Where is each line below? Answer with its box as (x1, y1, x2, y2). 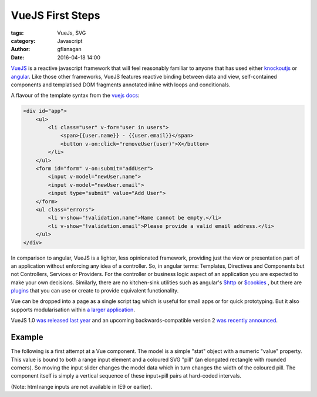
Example (11, 332, 43, 342)
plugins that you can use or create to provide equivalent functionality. (11, 287, 179, 294)
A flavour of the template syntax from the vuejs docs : (11, 92, 140, 99)
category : (11, 37, 36, 44)
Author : (11, 46, 31, 53)
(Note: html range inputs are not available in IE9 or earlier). (11, 383, 153, 390)
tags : (11, 29, 24, 36)
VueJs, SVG (57, 29, 86, 36)
